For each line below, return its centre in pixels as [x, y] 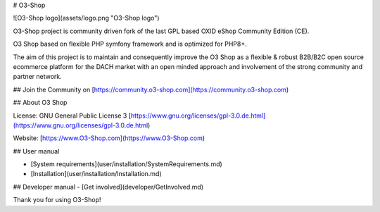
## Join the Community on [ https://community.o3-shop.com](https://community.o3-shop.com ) [151, 89]
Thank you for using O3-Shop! [57, 200]
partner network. [38, 77]
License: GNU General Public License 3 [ [72, 116]
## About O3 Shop [40, 103]
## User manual [36, 151]
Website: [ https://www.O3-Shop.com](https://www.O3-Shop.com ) [109, 138]
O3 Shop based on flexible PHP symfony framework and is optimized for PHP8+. [130, 44]
